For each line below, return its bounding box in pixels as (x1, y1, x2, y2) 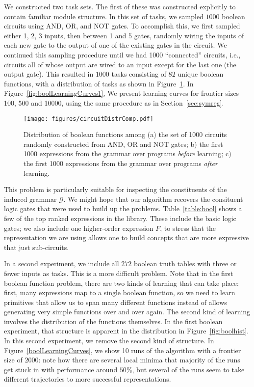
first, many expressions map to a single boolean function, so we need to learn (4, 287, 235, 298)
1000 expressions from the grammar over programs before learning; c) (24, 148, 231, 159)
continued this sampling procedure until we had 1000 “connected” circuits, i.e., (4, 49, 241, 59)
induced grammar (4, 193, 57, 204)
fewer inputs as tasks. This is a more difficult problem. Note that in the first (4, 268, 233, 278)
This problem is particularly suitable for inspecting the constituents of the (4, 184, 227, 194)
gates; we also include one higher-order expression (4, 222, 153, 233)
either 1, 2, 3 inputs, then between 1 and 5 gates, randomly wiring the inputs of (4, 30, 244, 40)
